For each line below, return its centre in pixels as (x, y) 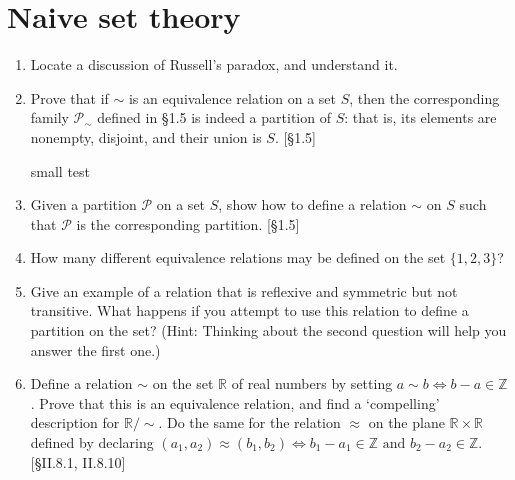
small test (60, 170)
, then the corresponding (424, 97)
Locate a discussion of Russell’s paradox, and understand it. (214, 64)
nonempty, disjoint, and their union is (146, 136)
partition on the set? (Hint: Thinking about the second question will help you (268, 330)
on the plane (406, 422)
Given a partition (83, 204)
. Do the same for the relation (249, 422)
